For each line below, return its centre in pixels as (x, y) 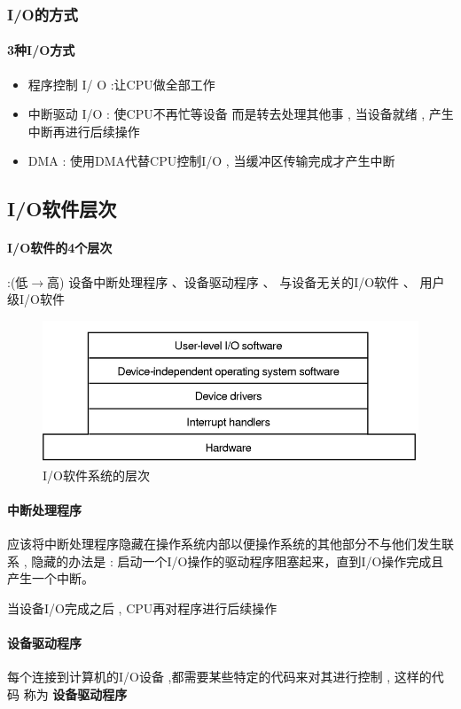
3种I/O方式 (41, 50)
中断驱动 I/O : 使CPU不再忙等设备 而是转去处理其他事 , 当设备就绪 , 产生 (241, 114)
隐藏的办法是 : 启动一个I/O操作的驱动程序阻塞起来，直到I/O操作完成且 (238, 561)
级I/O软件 (36, 299)
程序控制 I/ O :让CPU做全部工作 (121, 84)
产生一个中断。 (51, 578)
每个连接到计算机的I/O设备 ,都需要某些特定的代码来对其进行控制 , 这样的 (219, 677)
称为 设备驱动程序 (75, 693)
